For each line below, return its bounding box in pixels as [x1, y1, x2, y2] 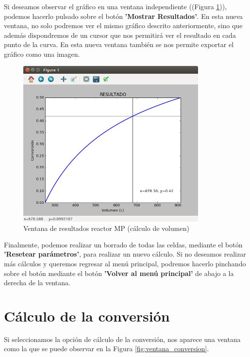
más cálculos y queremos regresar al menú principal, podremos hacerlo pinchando [4, 258, 246, 268]
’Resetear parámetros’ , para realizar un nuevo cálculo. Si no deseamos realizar [4, 249, 246, 259]
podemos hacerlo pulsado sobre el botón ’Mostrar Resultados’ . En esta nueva [4, 11, 243, 21]
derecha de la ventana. [4, 277, 70, 288]
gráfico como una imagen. [4, 49, 80, 59]
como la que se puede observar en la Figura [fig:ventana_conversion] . [4, 343, 209, 354]
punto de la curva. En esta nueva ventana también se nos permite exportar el [4, 39, 234, 49]
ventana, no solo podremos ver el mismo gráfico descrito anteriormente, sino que [4, 20, 243, 31]
